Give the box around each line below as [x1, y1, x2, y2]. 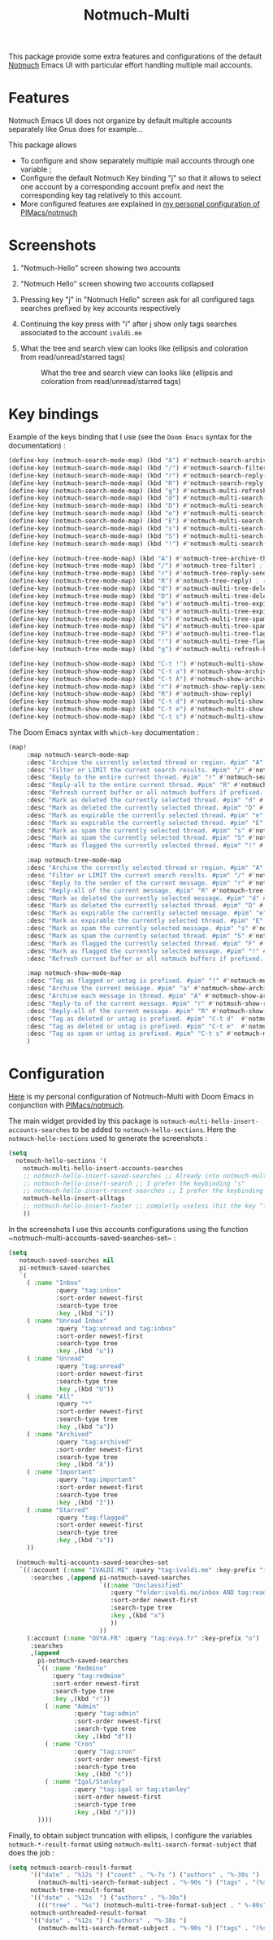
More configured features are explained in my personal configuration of [19, 199, 260, 209]
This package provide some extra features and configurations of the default [8, 51, 262, 62]
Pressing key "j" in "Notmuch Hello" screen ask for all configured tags [19, 295, 254, 304]
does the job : [8, 1847, 54, 1857]
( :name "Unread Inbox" [26, 1317, 107, 1325]
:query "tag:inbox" [55, 1287, 122, 1295]
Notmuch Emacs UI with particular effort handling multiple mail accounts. [8, 60, 253, 70]
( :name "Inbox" [26, 1279, 82, 1287]
